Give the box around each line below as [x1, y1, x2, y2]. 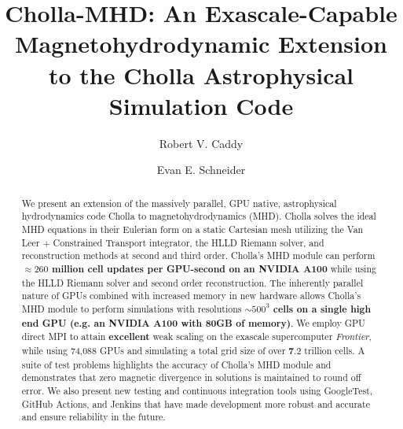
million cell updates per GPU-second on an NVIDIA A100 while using [52, 261, 376, 276]
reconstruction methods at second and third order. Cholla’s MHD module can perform [21, 249, 376, 262]
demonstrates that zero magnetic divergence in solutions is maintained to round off [21, 371, 361, 384]
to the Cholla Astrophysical [48, 58, 354, 91]
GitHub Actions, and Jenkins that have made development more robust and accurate [21, 397, 370, 410]
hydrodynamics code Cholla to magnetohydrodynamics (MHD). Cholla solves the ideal [21, 209, 376, 223]
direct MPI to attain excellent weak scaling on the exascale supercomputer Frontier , [21, 330, 372, 344]
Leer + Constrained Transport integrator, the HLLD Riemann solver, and [21, 235, 324, 249]
